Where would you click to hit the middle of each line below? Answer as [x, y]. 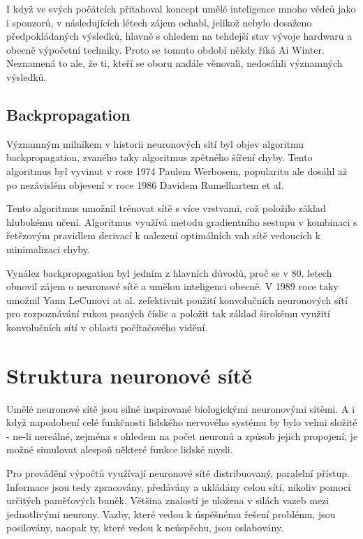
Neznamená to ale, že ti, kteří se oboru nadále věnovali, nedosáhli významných [175, 63]
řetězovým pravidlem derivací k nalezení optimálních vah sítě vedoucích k [164, 235]
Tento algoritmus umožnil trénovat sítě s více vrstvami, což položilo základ [166, 208]
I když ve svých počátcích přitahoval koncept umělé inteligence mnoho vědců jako [181, 8]
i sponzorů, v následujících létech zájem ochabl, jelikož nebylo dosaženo [159, 22]
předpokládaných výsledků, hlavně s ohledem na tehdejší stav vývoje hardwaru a [179, 36]
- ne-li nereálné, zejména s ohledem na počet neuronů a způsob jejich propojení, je [182, 435]
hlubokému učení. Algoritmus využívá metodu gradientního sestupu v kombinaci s [182, 221]
